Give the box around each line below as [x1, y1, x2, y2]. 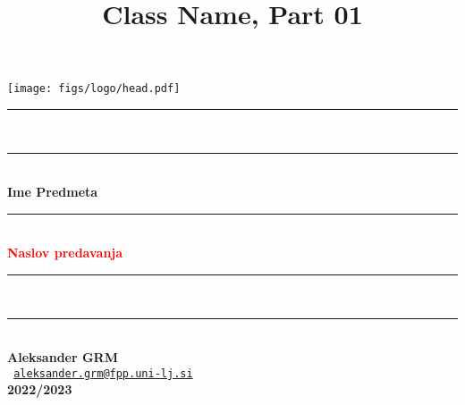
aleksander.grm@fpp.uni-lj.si [13, 367, 193, 380]
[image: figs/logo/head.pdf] [7, 82, 181, 96]
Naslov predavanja [7, 243, 123, 262]
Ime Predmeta [7, 182, 98, 201]
